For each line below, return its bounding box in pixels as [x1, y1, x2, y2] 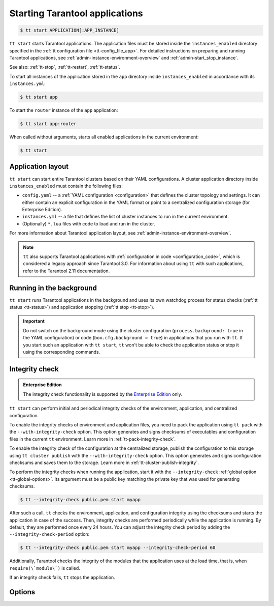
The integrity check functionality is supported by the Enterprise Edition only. [23, 391, 183, 397]
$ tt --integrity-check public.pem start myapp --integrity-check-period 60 [20, 545, 216, 551]
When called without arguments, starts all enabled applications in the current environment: [9, 134, 199, 140]
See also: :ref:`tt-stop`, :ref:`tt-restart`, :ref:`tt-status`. [9, 64, 120, 70]
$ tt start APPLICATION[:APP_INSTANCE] [20, 27, 119, 33]
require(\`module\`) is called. [9, 565, 81, 571]
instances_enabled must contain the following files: [9, 183, 123, 189]
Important [23, 318, 45, 324]
